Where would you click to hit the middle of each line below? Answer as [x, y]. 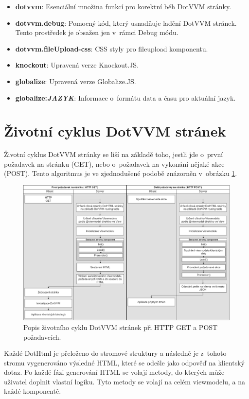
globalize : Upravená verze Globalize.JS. [76, 81]
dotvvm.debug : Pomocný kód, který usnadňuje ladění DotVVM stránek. [126, 23]
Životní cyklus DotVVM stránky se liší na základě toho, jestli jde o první [114, 154]
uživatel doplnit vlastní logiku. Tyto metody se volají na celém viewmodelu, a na [124, 381]
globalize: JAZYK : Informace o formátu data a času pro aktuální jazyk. [125, 97]
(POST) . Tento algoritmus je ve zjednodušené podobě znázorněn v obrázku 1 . [121, 173]
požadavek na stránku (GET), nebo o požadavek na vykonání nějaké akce [114, 164]
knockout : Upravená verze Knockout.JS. [77, 65]
